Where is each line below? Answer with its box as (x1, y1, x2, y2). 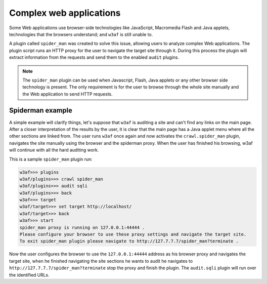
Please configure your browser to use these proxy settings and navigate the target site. (19, 232, 247, 237)
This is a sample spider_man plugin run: (9, 156, 92, 162)
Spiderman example (9, 106, 73, 115)
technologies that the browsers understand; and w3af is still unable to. (9, 31, 153, 37)
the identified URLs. (9, 272, 49, 278)
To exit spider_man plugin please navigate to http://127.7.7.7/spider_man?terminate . (19, 239, 239, 244)
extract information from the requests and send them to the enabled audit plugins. (9, 54, 179, 60)
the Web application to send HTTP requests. (22, 91, 113, 97)
